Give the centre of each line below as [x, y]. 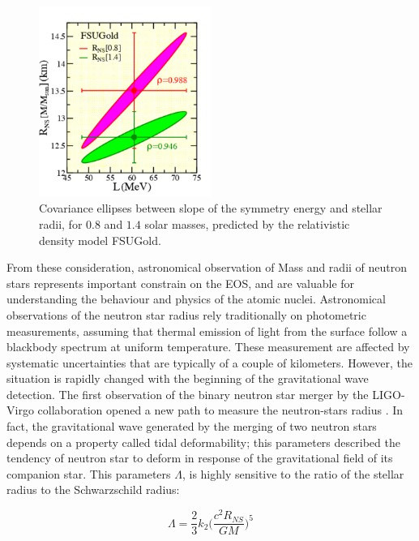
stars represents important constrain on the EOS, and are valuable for [181, 283]
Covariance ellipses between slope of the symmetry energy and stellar [211, 208]
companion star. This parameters [89, 473]
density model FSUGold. [100, 240]
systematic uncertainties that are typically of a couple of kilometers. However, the [209, 362]
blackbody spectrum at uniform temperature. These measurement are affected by [208, 347]
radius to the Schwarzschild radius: [93, 489]
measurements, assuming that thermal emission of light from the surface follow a [207, 331]
